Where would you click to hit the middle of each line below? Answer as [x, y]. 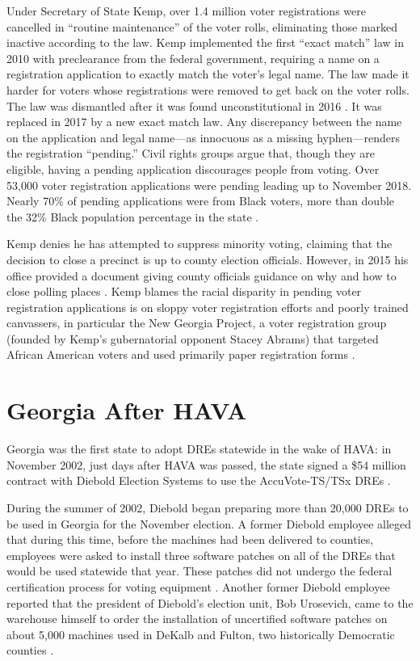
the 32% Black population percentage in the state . [133, 216]
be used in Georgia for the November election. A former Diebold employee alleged [209, 523]
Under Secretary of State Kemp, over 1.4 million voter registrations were [186, 11]
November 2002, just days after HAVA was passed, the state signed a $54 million [206, 464]
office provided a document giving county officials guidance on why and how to [202, 275]
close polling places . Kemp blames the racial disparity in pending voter [184, 291]
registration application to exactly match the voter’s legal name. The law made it [208, 74]
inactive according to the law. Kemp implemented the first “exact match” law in [206, 42]
